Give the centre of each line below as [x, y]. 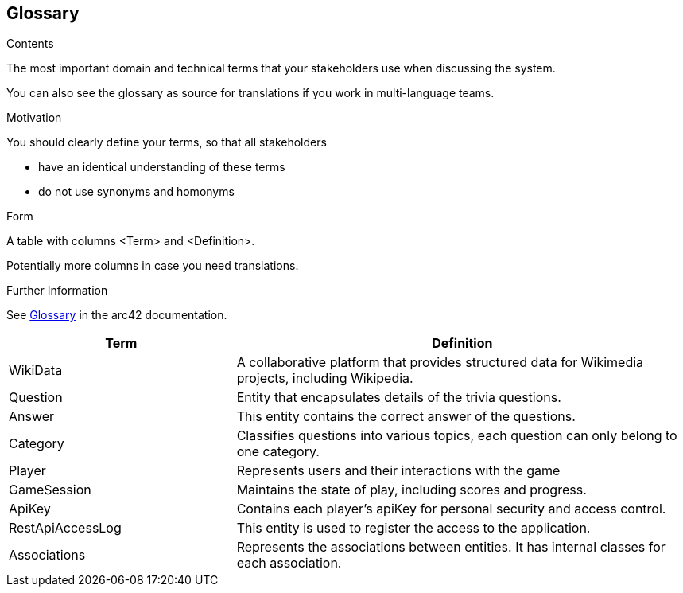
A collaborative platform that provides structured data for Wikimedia [440, 363]
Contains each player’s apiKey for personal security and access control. [451, 509]
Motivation [34, 118]
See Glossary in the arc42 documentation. [117, 315]
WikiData [36, 371]
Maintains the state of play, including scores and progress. [411, 490]
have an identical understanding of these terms [162, 167]
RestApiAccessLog [65, 528]
